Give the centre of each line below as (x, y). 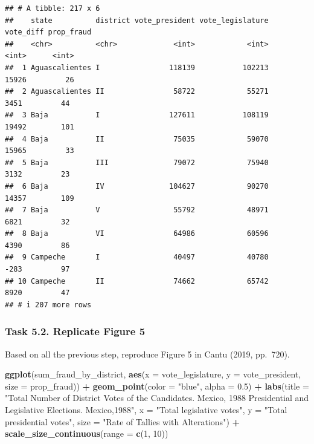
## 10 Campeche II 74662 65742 (137, 281)
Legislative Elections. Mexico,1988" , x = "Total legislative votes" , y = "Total (146, 410)
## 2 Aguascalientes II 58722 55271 (137, 92)
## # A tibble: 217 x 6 (53, 8)
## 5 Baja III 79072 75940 (137, 162)
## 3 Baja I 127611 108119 (137, 115)
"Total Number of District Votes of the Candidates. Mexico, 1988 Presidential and (157, 398)
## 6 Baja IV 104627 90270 (137, 186)
